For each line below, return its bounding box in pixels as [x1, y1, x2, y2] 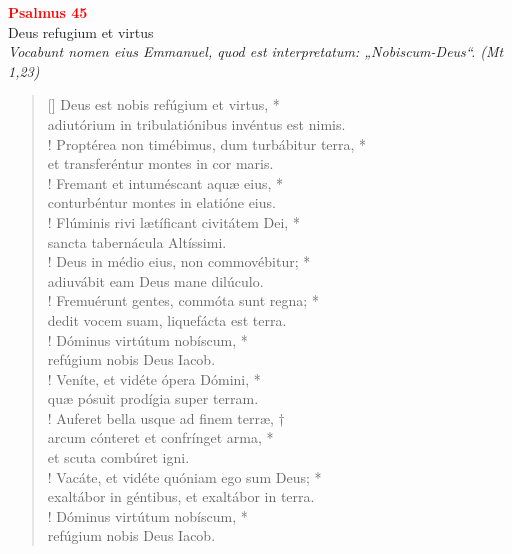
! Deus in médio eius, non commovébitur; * [47, 251, 311, 272]
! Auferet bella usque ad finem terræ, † [47, 407, 285, 428]
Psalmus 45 [8, 2, 88, 22]
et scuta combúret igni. [47, 447, 190, 468]
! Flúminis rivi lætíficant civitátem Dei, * [47, 211, 300, 232]
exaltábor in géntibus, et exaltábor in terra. [47, 486, 315, 507]
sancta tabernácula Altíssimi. [47, 231, 227, 252]
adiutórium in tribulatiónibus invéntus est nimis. [47, 113, 346, 134]
